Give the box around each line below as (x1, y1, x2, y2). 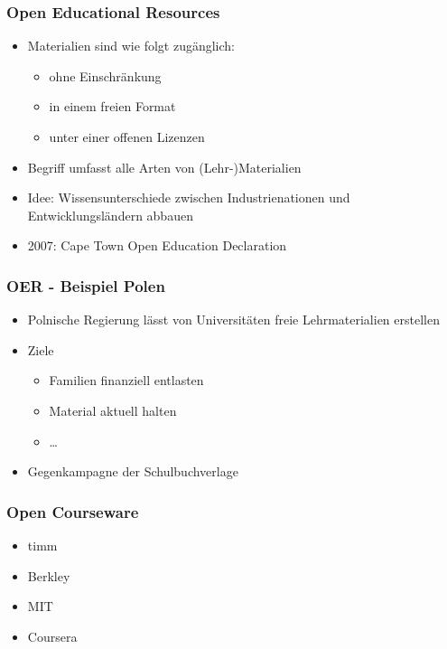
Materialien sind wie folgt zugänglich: (27, 36, 235, 55)
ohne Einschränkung (49, 66, 162, 85)
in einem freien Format (49, 97, 176, 116)
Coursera (27, 626, 78, 645)
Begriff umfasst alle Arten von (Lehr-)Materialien (27, 157, 302, 176)
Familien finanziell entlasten (49, 371, 204, 390)
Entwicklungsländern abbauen (27, 205, 193, 224)
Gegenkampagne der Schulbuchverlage (27, 462, 238, 481)
